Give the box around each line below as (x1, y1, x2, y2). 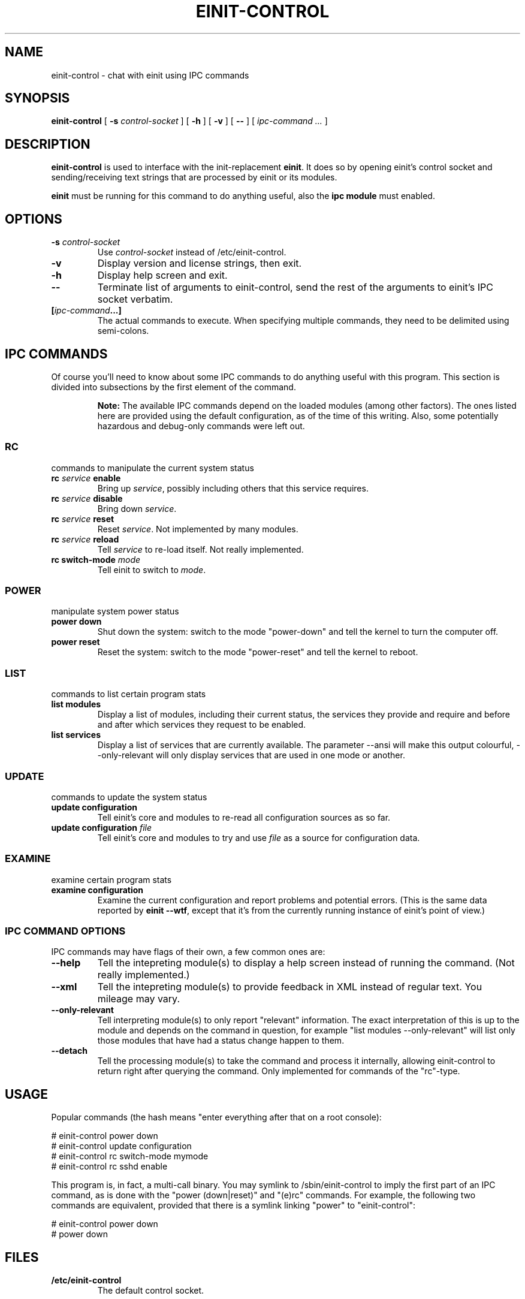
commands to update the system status (51, 791, 207, 802)
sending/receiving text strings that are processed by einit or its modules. (51, 172, 337, 183)
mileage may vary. (97, 993, 180, 1005)
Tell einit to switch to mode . (97, 564, 206, 575)
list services (51, 730, 101, 740)
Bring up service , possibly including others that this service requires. (97, 483, 369, 493)
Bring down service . (97, 503, 177, 514)
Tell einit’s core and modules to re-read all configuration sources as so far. (97, 812, 391, 822)
